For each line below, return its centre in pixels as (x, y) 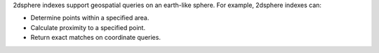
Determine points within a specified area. (90, 18)
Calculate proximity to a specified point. (88, 27)
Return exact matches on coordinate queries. (96, 38)
